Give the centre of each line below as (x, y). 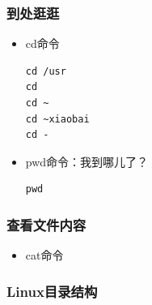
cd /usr (46, 71)
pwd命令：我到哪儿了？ (87, 161)
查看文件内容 (46, 224)
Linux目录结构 (52, 291)
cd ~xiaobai (57, 119)
